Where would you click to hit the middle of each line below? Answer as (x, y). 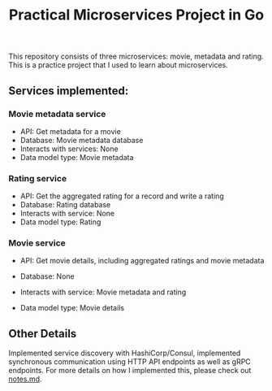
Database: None (47, 276)
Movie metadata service (57, 114)
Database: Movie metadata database (82, 140)
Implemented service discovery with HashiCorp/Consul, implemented (125, 353)
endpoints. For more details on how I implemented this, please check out (130, 371)
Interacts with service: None (67, 214)
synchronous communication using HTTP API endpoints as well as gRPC (130, 362)
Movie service (37, 243)
